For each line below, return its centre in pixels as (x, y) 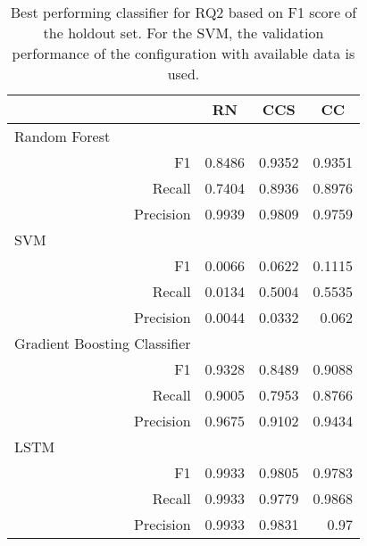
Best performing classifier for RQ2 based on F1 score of (183, 12)
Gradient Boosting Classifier (103, 343)
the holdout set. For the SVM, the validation (183, 33)
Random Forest (63, 136)
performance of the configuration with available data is (183, 53)
